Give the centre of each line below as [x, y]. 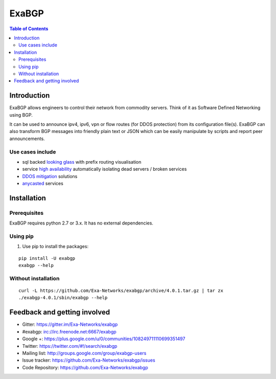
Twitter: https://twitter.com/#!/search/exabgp [70, 346]
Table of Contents [29, 29]
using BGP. [21, 115]
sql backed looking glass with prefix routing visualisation [82, 162]
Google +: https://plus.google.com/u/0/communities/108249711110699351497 [104, 339]
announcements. [27, 139]
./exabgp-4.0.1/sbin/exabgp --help [63, 298]
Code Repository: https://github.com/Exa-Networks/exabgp [85, 367]
